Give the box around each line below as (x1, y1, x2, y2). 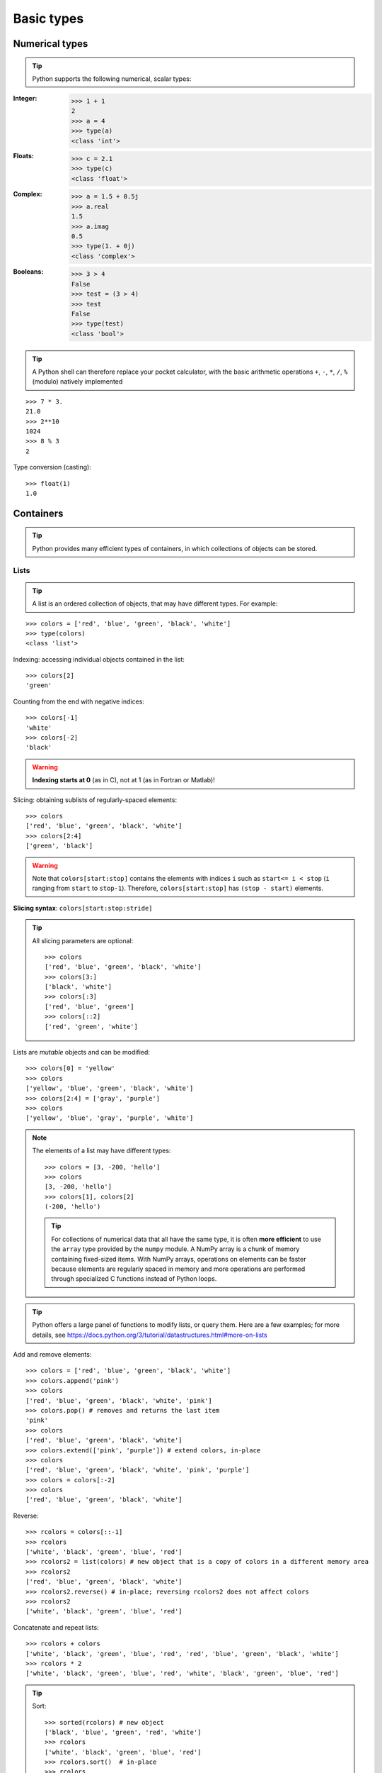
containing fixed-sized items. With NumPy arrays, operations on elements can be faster (51, 1255, 306, 1263)
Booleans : (13, 267, 44, 276)
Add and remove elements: (13, 1350, 92, 1358)
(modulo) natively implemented (32, 377, 123, 386)
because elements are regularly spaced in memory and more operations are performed (51, 1265, 306, 1273)
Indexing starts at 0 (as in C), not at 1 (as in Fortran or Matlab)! (32, 776, 215, 784)
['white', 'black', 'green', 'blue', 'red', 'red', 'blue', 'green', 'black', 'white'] (25, 1650, 340, 1657)
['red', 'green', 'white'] (45, 1022, 138, 1030)
